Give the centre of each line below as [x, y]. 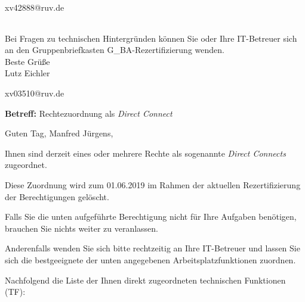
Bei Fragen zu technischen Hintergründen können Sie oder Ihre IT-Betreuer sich [151, 38]
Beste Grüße [27, 61]
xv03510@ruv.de [35, 93]
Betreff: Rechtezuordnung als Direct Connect [89, 113]
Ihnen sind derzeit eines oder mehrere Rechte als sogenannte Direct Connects [145, 153]
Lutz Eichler [27, 73]
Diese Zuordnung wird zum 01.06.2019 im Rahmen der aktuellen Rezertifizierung [153, 184]
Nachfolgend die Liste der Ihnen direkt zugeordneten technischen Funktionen [145, 280]
